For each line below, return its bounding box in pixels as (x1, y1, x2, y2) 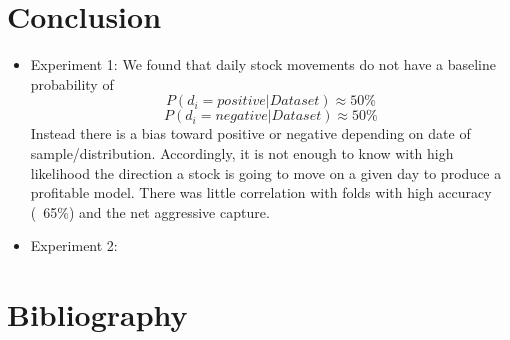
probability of (30, 73, 114, 94)
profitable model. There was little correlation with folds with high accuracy (30, 182, 492, 203)
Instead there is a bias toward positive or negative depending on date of (30, 123, 471, 144)
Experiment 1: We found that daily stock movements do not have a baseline (30, 54, 496, 75)
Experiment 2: (30, 235, 118, 256)
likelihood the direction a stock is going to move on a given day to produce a (30, 162, 502, 183)
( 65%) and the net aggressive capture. (30, 201, 270, 222)
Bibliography (7, 294, 188, 335)
